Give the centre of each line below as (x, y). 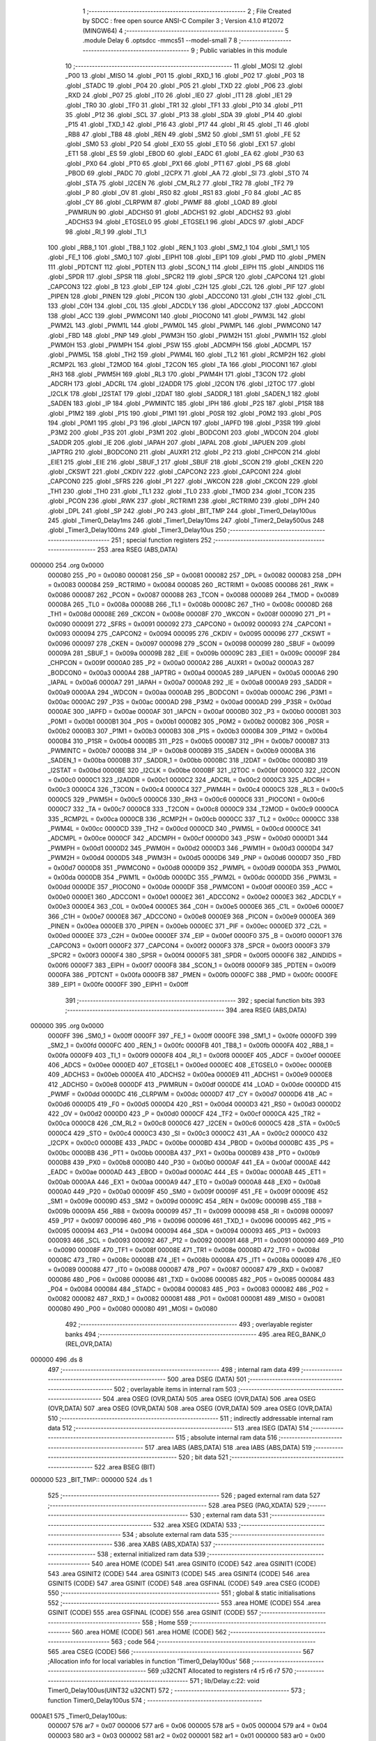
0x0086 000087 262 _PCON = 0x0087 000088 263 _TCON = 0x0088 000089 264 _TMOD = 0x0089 (193, 595)
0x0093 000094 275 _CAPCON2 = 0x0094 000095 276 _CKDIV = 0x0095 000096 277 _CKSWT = (189, 634)
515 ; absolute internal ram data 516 (226, 1437)
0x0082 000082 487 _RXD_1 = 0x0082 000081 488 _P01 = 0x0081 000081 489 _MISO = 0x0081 (186, 1299)
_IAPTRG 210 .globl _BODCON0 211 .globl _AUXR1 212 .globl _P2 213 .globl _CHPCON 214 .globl (184, 452)
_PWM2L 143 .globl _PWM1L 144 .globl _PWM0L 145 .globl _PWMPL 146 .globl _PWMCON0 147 (185, 326)
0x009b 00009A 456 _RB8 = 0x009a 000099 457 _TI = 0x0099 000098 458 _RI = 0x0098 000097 (190, 1211)
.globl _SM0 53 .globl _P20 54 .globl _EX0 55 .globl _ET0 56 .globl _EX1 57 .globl (180, 144)
